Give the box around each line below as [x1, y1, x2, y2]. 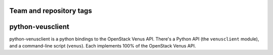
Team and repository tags [9, 6, 92, 15]
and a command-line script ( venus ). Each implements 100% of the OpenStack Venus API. [9, 42, 196, 48]
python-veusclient [9, 22, 70, 31]
